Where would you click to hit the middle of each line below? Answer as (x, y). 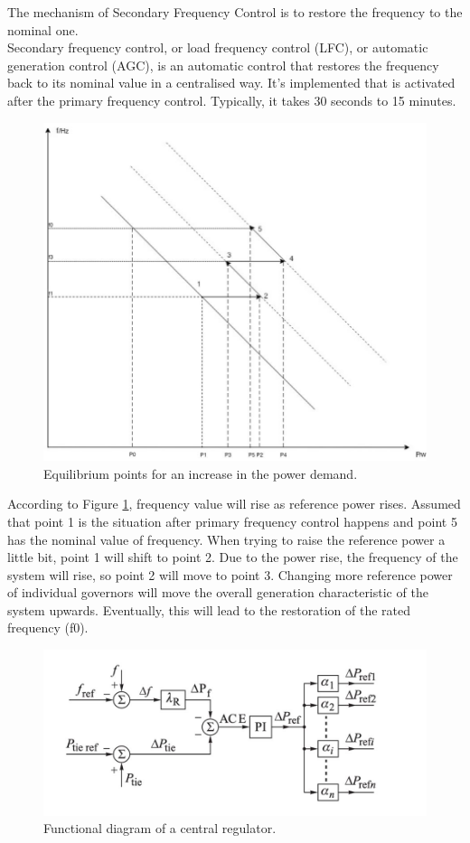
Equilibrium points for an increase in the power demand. (201, 473)
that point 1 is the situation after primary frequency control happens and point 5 (232, 521)
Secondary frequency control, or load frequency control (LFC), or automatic (218, 47)
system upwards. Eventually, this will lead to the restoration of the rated (209, 609)
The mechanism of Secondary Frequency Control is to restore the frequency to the (235, 12)
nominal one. (43, 29)
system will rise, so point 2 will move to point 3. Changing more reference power (230, 574)
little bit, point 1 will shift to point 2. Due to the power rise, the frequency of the (233, 557)
